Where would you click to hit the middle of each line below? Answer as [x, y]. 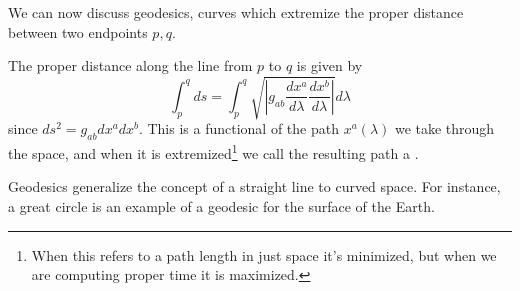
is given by [329, 65]
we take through [444, 128]
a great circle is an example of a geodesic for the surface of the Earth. [221, 205]
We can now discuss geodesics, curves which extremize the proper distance [236, 12]
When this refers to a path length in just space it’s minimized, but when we [264, 254]
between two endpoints [78, 31]
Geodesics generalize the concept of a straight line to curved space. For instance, [254, 186]
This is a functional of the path [243, 128]
